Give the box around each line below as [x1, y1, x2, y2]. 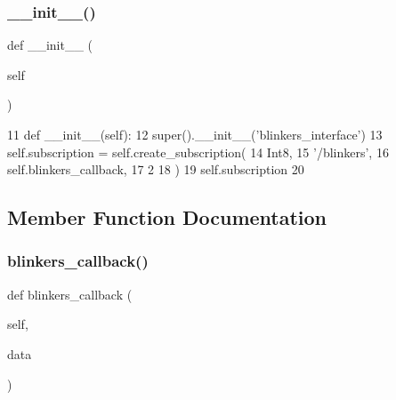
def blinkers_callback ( [7, 284, 133, 303]
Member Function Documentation [7, 204, 327, 231]
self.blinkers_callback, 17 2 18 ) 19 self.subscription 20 [7, 160, 304, 179]
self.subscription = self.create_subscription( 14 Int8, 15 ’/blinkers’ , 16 [7, 142, 389, 161]
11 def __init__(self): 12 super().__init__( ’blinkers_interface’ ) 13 [7, 125, 383, 143]
